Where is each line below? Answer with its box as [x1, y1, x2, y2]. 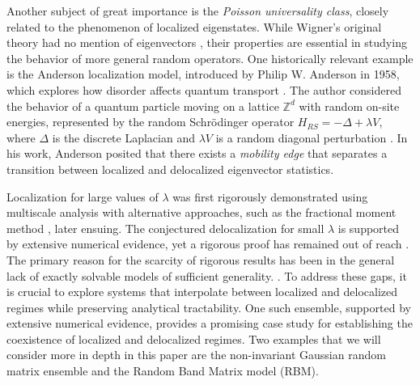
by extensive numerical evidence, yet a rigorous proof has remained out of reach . [6, 235, 409, 252]
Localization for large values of [6, 188, 159, 205]
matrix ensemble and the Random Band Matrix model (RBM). [6, 362, 319, 379]
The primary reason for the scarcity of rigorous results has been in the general [6, 251, 395, 268]
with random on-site [299, 97, 400, 114]
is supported [337, 219, 400, 236]
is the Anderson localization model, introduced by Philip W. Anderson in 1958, [6, 66, 400, 82]
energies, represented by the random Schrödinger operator [6, 113, 295, 130]
